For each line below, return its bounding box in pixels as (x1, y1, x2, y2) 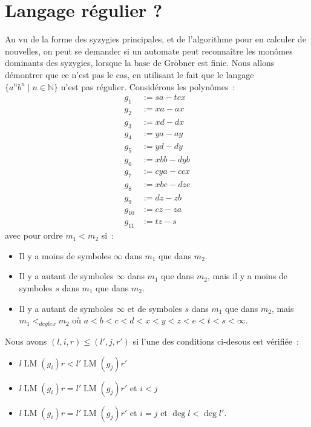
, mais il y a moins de (208, 270, 287, 282)
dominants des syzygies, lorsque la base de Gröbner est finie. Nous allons (5, 56, 275, 69)
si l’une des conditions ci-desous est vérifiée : (133, 334, 299, 347)
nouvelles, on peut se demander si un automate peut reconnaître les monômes (5, 44, 293, 57)
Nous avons (5, 334, 47, 347)
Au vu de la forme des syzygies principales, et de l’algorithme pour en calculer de (5, 33, 306, 45)
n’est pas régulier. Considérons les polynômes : (61, 80, 235, 93)
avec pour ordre (5, 229, 63, 242)
